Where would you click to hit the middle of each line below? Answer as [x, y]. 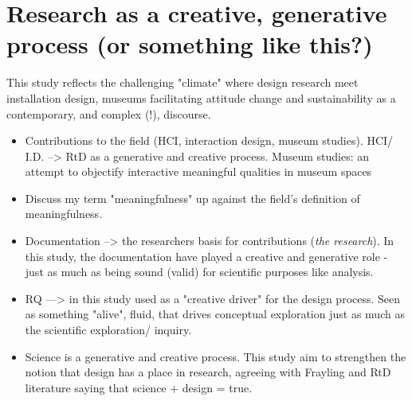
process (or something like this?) [190, 44]
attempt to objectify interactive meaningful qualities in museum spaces [198, 171]
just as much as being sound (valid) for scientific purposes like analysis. [199, 272]
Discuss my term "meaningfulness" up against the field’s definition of [192, 198]
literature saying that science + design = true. [139, 387]
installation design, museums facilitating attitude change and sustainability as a [201, 97]
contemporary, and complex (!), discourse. [109, 113]
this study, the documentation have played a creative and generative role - [206, 256]
